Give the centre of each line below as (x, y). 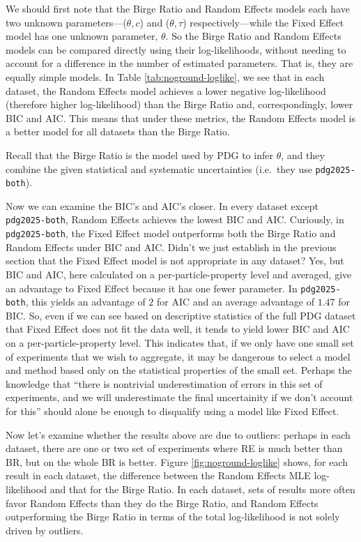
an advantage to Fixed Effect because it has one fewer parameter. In (152, 288)
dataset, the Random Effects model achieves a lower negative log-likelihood (166, 90)
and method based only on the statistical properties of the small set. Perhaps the (179, 370)
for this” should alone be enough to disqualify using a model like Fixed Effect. (172, 411)
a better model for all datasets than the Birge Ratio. (118, 131)
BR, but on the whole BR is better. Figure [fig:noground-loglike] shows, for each (177, 461)
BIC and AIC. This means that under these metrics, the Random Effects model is (180, 118)
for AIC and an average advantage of (236, 302)
